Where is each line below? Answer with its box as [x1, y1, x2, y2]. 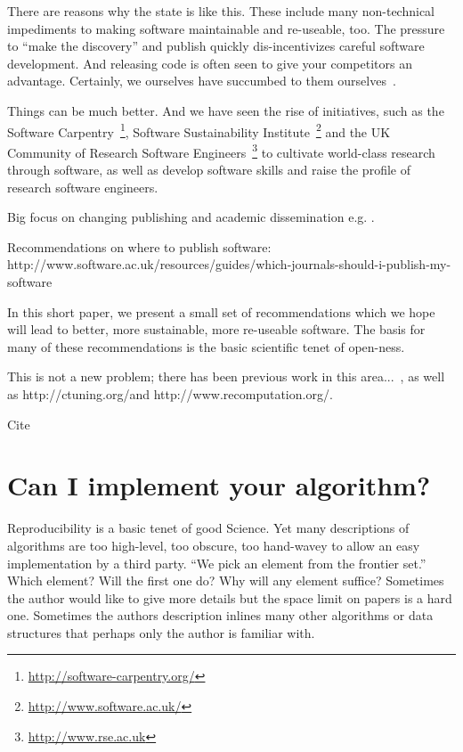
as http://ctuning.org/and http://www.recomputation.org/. [7, 385, 333, 403]
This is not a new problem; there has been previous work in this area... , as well [7, 367, 445, 386]
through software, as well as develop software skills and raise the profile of [7, 160, 410, 179]
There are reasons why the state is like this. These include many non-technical [7, 2, 435, 20]
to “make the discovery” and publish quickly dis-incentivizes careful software [7, 37, 425, 55]
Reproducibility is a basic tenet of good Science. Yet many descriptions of [7, 519, 410, 537]
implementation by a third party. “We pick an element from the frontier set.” [7, 553, 426, 572]
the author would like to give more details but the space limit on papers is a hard [7, 588, 452, 607]
